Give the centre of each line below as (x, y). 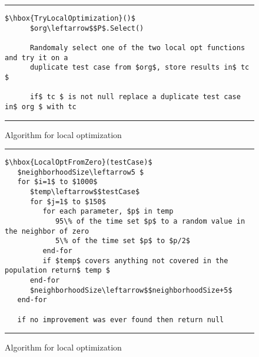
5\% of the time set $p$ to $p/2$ (122, 241)
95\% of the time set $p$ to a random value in (150, 222)
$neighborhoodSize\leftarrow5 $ (81, 172)
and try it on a (36, 58)
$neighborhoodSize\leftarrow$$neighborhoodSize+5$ (131, 290)
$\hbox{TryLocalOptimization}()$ (70, 18)
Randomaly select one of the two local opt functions (137, 48)
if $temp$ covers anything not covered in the (135, 261)
